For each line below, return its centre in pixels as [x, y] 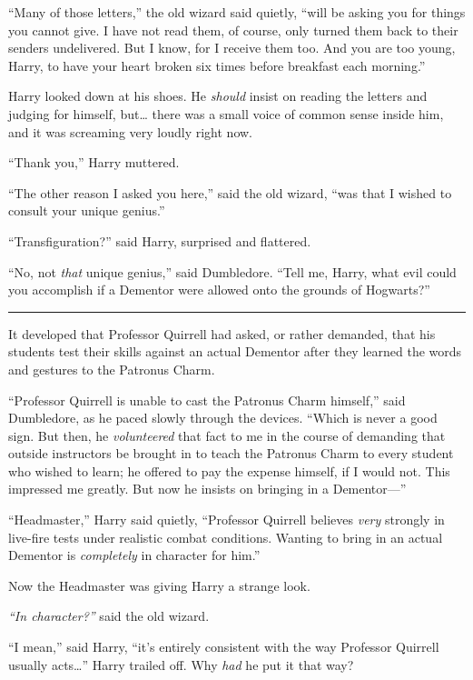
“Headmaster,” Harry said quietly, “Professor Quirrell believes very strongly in [227, 520]
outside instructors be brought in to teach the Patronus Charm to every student [231, 453]
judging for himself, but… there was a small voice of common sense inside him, [226, 113]
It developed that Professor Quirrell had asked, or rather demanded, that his [222, 333]
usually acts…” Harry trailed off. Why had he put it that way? [181, 664]
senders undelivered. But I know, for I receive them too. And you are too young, [232, 48]
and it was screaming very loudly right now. [130, 131]
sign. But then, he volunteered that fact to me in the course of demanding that [227, 435]
